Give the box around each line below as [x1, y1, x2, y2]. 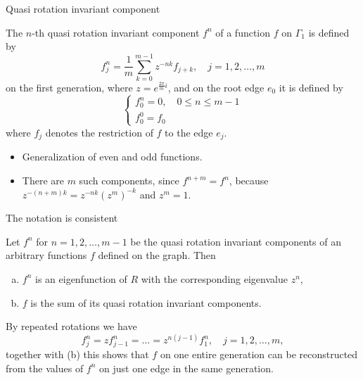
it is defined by [279, 80, 343, 94]
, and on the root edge [167, 80, 265, 94]
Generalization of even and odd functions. [22, 149, 203, 164]
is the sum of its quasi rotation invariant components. [30, 295, 262, 310]
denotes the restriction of [45, 125, 153, 139]
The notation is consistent [6, 210, 118, 225]
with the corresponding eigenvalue [141, 271, 288, 286]
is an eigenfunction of [35, 271, 127, 286]
